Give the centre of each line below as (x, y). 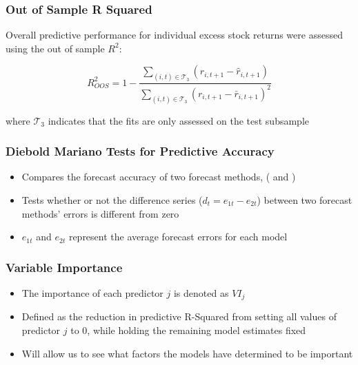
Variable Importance (64, 267)
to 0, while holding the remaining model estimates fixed (188, 330)
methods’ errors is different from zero (100, 213)
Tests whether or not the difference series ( (112, 199)
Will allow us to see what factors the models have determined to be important (187, 353)
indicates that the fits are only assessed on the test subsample (179, 120)
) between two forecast (305, 199)
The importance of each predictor (92, 292)
